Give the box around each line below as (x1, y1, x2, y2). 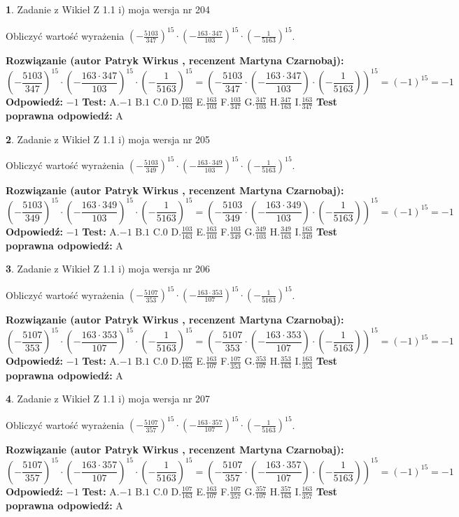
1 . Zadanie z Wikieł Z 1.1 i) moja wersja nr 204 (6, 2, 211, 16)
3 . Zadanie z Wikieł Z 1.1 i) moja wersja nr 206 (6, 261, 211, 276)
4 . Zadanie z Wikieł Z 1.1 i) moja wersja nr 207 (6, 391, 211, 406)
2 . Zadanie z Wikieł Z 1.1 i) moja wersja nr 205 (6, 131, 211, 146)
